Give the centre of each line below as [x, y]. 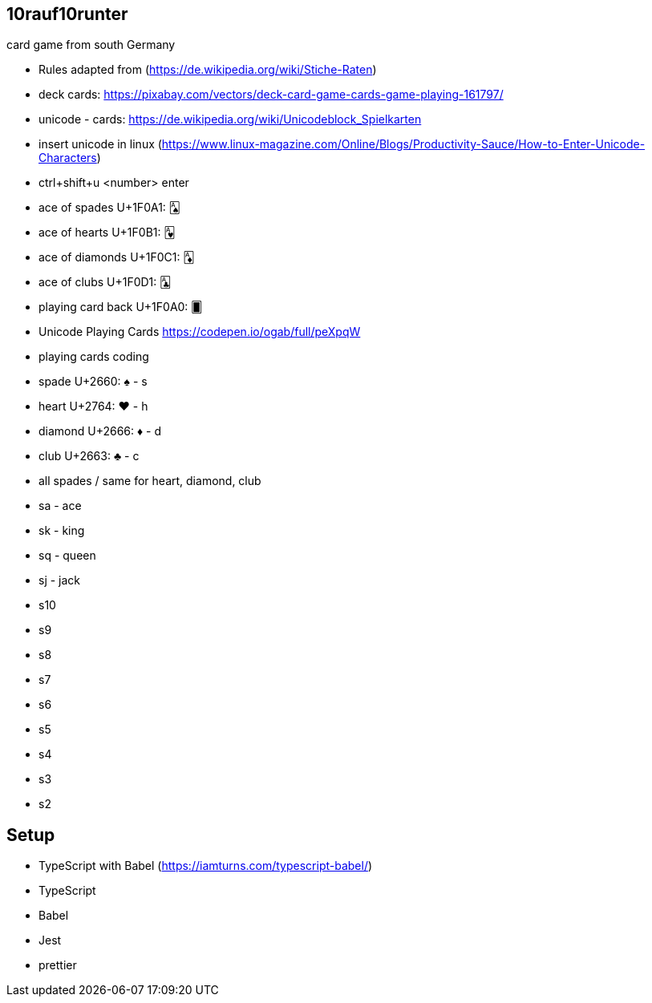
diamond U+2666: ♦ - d [100, 431]
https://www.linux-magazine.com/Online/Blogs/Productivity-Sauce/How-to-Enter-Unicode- [403, 144]
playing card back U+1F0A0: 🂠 [121, 307]
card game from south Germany [91, 45]
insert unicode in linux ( [100, 144]
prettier [58, 965]
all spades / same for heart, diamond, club [150, 481]
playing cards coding [94, 357]
